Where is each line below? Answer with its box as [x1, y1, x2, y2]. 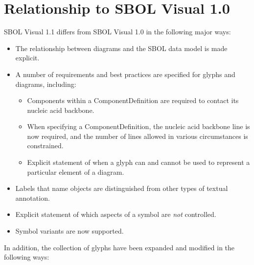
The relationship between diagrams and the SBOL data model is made [15, 43, 228, 53]
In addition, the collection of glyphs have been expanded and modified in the [4, 242, 235, 252]
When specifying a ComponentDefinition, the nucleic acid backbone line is [27, 121, 250, 132]
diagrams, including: [15, 79, 76, 89]
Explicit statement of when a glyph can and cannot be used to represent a [27, 157, 250, 167]
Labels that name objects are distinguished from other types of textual [15, 183, 228, 193]
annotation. [15, 192, 50, 203]
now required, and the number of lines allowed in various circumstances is [27, 131, 248, 141]
